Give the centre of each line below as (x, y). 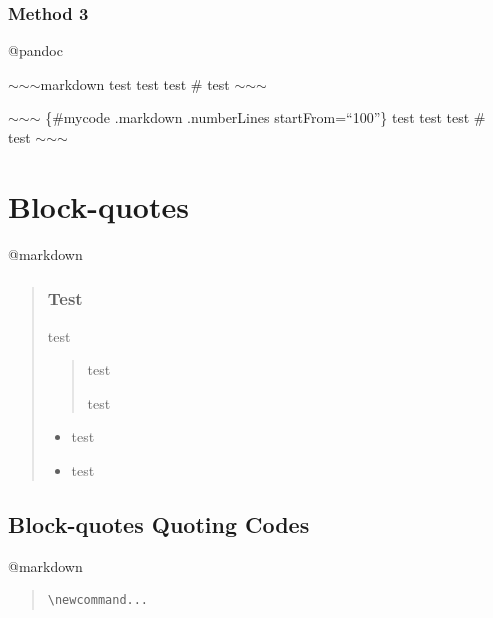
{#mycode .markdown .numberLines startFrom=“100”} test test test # (265, 117)
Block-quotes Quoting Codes (159, 523)
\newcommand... (98, 600)
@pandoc (35, 50)
